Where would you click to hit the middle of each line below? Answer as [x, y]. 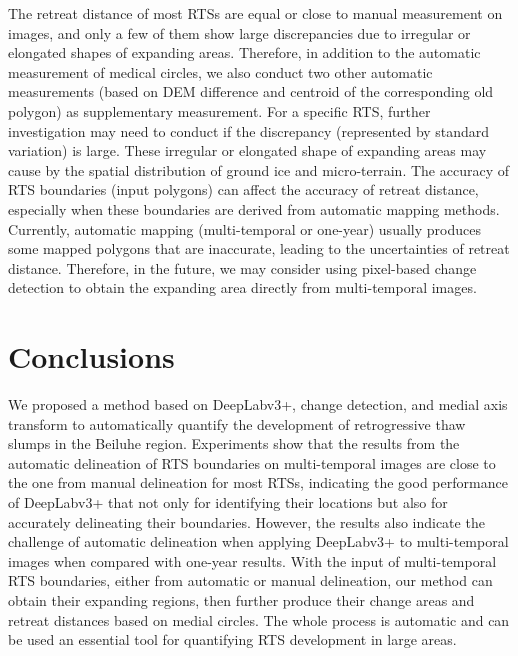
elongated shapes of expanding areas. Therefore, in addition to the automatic [244, 52]
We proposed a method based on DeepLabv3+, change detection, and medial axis [258, 404]
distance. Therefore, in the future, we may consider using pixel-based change [242, 267]
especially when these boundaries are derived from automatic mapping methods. [254, 208]
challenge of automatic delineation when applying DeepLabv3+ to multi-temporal [258, 541]
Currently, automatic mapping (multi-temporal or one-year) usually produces [244, 228]
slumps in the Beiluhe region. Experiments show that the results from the [234, 443]
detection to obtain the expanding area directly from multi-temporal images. [242, 287]
